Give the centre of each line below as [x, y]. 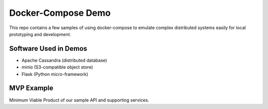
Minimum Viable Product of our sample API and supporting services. [79, 100]
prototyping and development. [40, 34]
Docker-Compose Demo [60, 13]
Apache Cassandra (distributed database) [64, 60]
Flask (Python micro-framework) [55, 74]
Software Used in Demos [48, 49]
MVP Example [31, 88]
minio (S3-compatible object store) [57, 67]
